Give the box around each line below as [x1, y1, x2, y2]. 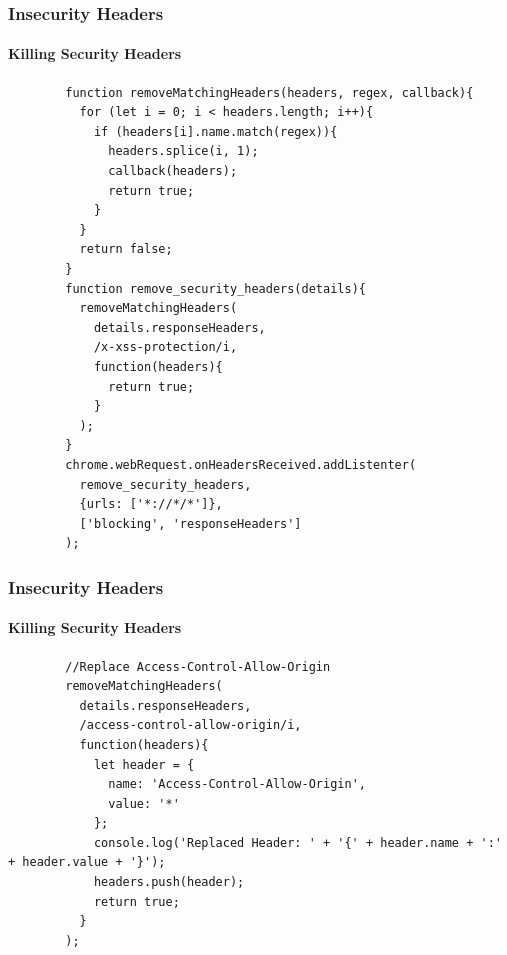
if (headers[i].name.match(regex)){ [93, 124, 338, 139]
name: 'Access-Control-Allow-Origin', [108, 777, 366, 792]
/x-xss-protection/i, [93, 340, 238, 355]
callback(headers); [108, 164, 238, 179]
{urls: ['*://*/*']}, [79, 497, 223, 512]
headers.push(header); [93, 875, 245, 890]
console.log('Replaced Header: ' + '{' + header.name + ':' [93, 835, 502, 850]
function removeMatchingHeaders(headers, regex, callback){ [65, 85, 474, 100]
